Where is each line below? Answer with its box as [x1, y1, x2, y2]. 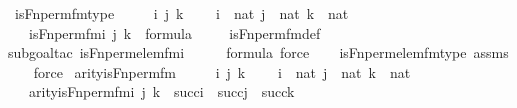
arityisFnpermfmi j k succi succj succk [28, 81, 295, 102]
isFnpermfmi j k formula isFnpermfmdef [28, 22, 321, 43]
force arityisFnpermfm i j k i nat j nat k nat [33, 61, 411, 82]
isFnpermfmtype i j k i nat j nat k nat [14, 3, 349, 23]
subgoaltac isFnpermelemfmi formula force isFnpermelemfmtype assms [8, 42, 509, 63]
